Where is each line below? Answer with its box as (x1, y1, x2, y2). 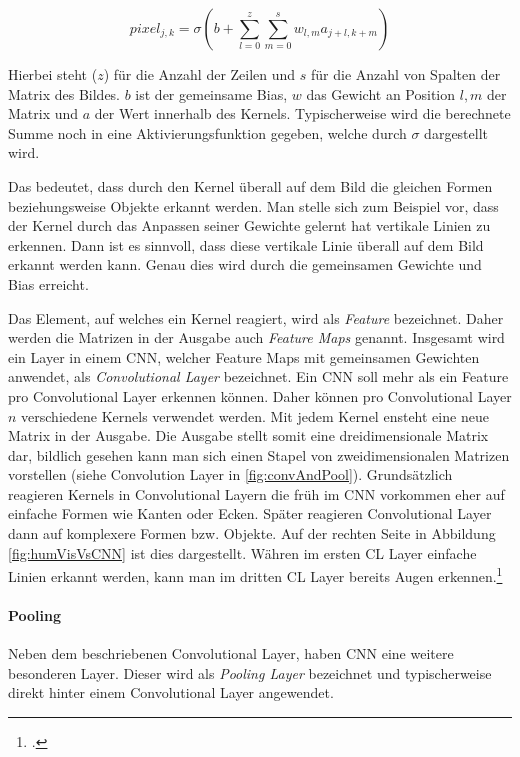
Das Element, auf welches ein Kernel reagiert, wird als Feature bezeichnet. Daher (8, 307, 504, 328)
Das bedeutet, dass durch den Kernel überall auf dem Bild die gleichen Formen (8, 175, 493, 196)
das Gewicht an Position (306, 83, 456, 104)
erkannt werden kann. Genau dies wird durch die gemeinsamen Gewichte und (8, 254, 482, 275)
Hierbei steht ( (8, 64, 98, 84)
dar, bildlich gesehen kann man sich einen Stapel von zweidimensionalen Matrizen (8, 444, 510, 465)
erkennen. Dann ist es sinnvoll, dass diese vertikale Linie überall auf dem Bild (8, 234, 484, 255)
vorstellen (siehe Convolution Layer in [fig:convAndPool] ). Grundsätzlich (8, 464, 453, 485)
